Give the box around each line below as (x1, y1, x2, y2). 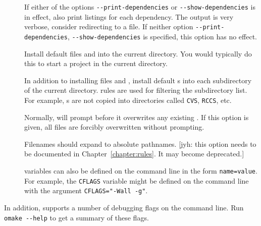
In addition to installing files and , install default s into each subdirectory (24, 75, 252, 85)
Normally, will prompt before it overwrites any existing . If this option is (24, 111, 249, 122)
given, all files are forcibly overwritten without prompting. (24, 122, 204, 132)
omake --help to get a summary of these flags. (4, 212, 149, 222)
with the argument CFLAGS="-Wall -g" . (24, 185, 148, 196)
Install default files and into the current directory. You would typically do (24, 48, 252, 59)
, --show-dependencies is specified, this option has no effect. (67, 31, 257, 41)
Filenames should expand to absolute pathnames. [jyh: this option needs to (24, 138, 256, 149)
